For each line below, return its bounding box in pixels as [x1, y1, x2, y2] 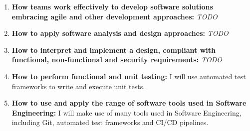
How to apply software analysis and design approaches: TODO [11, 28, 229, 38]
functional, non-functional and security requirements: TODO [11, 54, 222, 65]
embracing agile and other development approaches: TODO [11, 11, 218, 21]
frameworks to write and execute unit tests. [11, 81, 145, 91]
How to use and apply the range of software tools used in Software [11, 98, 247, 108]
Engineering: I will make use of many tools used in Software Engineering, [11, 107, 242, 118]
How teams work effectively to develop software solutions [11, 1, 213, 11]
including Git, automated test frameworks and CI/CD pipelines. [11, 117, 209, 128]
